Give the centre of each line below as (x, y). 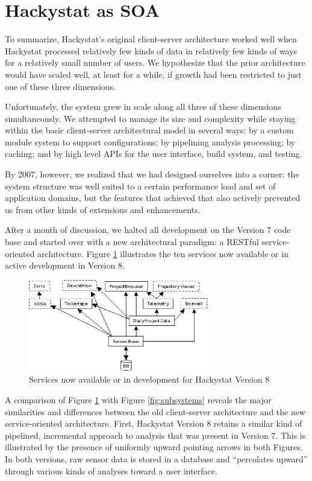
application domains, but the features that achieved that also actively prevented (153, 198)
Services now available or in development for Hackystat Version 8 (149, 379)
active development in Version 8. (65, 265)
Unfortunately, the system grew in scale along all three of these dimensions (143, 107)
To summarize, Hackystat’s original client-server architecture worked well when (151, 39)
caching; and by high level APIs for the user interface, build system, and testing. (154, 154)
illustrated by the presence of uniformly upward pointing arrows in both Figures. (154, 447)
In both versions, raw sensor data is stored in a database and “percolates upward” (156, 458)
